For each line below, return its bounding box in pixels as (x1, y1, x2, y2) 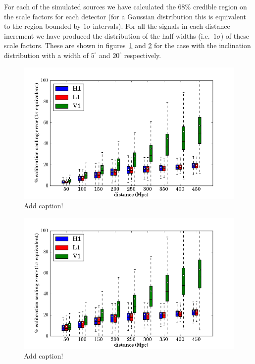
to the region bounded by (4, 21, 81, 31)
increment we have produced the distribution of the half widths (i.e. (4, 30, 210, 41)
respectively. (124, 50, 161, 60)
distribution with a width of (4, 50, 89, 60)
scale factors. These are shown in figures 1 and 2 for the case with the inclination (4, 40, 251, 51)
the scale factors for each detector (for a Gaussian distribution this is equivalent (4, 11, 246, 21)
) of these (220, 30, 249, 41)
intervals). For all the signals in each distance (93, 21, 230, 31)
